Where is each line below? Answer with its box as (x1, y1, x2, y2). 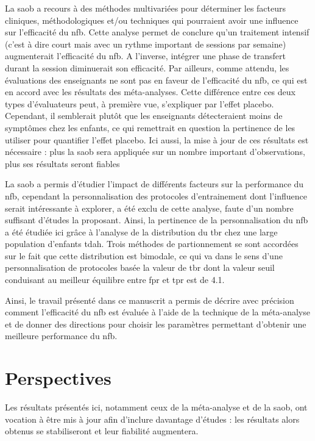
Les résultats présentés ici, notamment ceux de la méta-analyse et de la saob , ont (5, 401, 308, 414)
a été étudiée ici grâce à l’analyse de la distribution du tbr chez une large (5, 225, 278, 238)
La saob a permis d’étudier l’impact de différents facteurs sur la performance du (5, 177, 304, 190)
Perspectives (5, 365, 111, 390)
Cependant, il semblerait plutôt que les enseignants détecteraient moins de (5, 109, 283, 122)
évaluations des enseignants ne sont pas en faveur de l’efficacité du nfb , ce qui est (5, 73, 308, 86)
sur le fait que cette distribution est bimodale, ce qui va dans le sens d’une (5, 249, 283, 262)
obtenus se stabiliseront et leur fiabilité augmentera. (5, 425, 199, 437)
